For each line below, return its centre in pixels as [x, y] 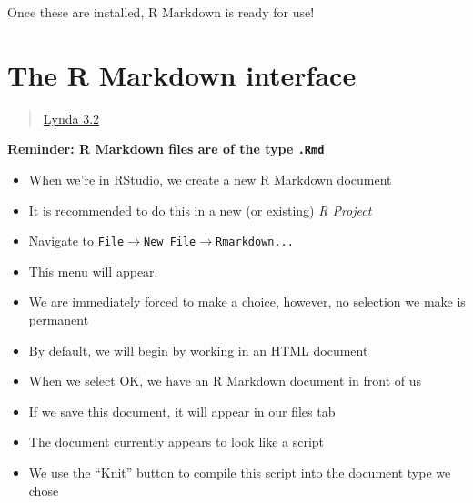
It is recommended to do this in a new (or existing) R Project [200, 210]
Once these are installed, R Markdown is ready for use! [161, 12]
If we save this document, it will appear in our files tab [182, 411]
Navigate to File [76, 241]
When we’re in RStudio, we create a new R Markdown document [210, 179]
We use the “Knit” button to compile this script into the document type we [240, 472]
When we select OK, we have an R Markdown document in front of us [225, 381]
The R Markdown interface [182, 74]
